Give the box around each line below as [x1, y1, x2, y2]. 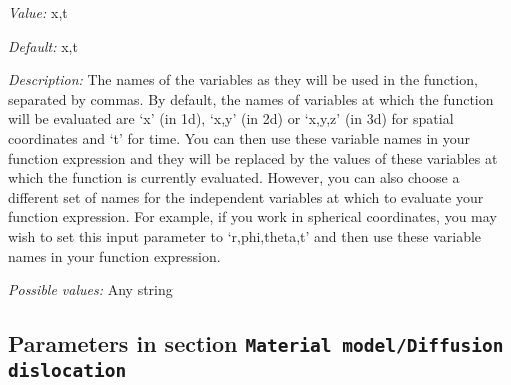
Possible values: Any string [8, 279, 173, 300]
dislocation [8, 360, 127, 382]
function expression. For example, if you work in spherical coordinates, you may [8, 206, 497, 227]
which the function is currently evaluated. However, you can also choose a [8, 167, 460, 188]
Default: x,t [8, 35, 78, 56]
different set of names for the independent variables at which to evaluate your [8, 186, 484, 207]
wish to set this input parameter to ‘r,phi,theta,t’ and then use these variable [8, 225, 482, 246]
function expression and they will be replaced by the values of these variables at [8, 147, 498, 168]
